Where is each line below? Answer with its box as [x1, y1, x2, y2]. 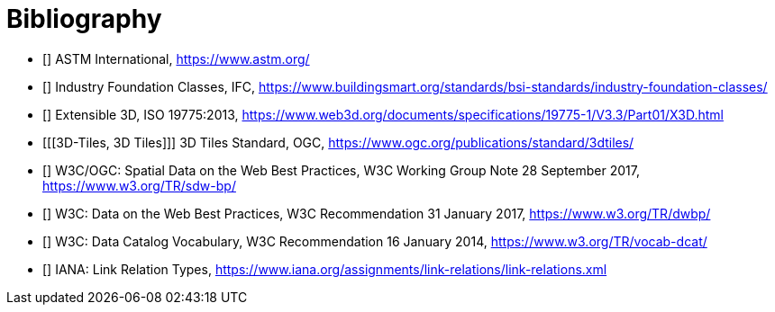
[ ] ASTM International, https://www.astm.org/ [42, 50, 310, 67]
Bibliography [6, 4, 162, 34]
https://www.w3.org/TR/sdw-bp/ [42, 177, 236, 193]
